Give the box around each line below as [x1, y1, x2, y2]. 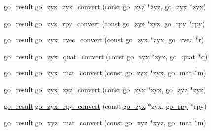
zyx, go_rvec [153, 34, 193, 45]
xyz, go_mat [153, 117, 192, 128]
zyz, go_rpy [150, 18, 186, 28]
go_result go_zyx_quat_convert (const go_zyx [4, 51, 149, 61]
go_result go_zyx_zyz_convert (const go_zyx [4, 84, 145, 94]
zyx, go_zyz [151, 84, 188, 94]
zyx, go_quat [155, 51, 195, 61]
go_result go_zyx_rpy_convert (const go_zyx [4, 100, 146, 111]
